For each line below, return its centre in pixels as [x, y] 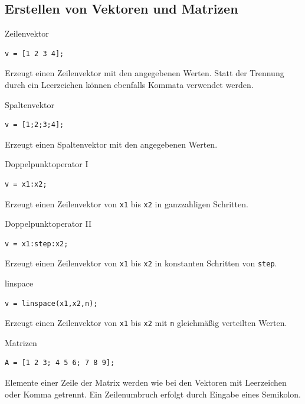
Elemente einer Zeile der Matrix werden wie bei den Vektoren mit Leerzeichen [146, 382]
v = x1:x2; [26, 184]
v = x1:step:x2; [37, 244]
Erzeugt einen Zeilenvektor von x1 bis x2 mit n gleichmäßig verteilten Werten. [146, 323]
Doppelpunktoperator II [48, 224]
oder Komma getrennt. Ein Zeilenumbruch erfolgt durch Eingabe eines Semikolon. [153, 394]
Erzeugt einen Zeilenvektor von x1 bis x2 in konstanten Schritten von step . [141, 263]
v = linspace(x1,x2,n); [51, 303]
